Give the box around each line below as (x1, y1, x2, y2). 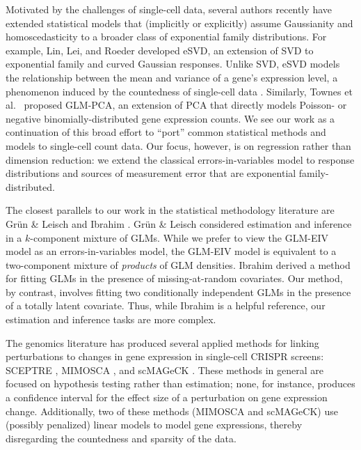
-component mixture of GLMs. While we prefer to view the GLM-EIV (30, 230, 329, 245)
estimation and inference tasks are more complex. (6, 312, 216, 327)
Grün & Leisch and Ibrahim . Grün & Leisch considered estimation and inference (6, 216, 352, 231)
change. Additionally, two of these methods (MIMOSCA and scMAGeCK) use (6, 403, 338, 418)
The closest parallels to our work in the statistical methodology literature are (6, 203, 335, 217)
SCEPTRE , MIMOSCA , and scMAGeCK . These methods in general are (6, 362, 323, 377)
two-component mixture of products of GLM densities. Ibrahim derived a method (6, 257, 351, 272)
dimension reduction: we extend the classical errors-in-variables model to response (6, 152, 355, 166)
